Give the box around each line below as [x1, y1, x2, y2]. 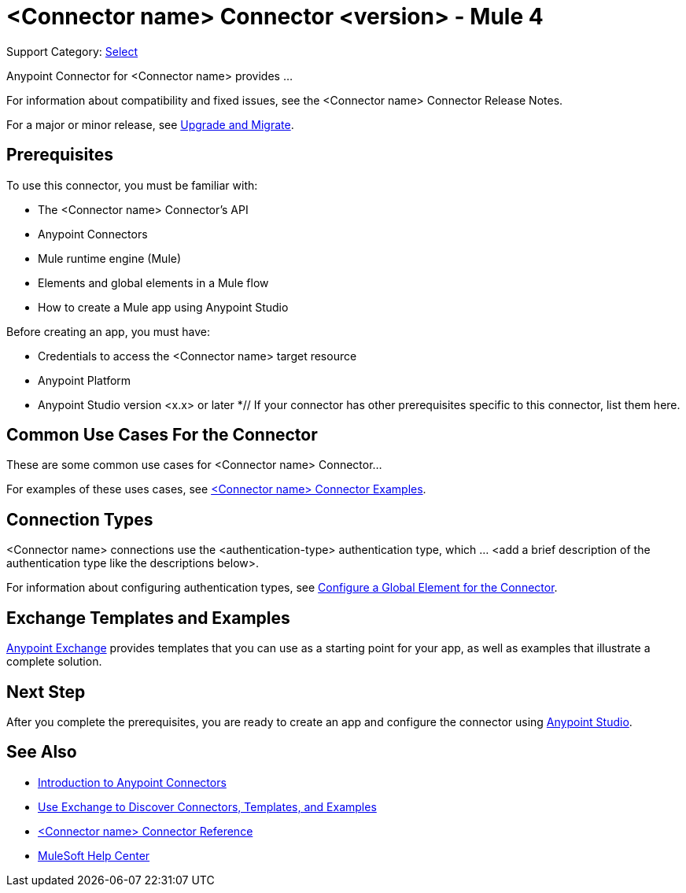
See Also [6, 742, 77, 762]
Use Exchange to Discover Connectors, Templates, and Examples [38, 799, 377, 814]
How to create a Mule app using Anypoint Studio [38, 300, 289, 314]
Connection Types [6, 509, 153, 530]
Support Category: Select [6, 44, 138, 58]
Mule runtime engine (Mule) [38, 251, 182, 265]
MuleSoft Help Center [38, 848, 150, 862]
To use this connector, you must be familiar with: [6, 178, 258, 192]
